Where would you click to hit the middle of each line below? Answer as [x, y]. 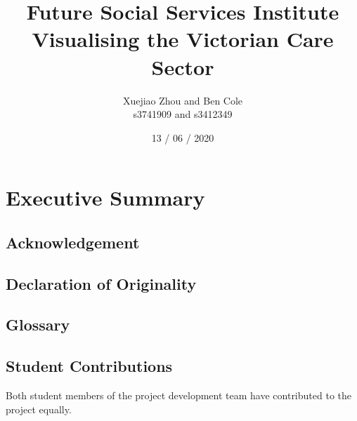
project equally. [39, 409]
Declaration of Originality [101, 283]
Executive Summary [105, 198]
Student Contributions [89, 366]
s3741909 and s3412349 [183, 114]
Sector [183, 66]
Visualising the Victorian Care [183, 39]
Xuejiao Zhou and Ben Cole [183, 100]
